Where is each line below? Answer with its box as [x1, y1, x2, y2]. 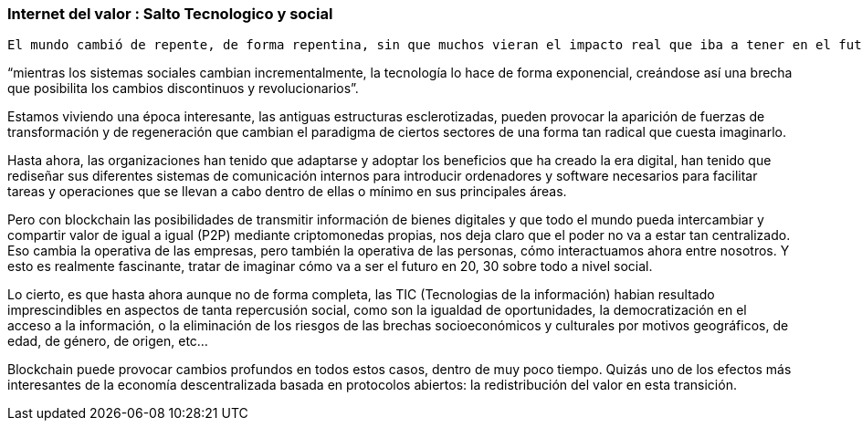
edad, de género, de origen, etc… [7, 333, 208, 350]
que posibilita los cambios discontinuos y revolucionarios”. [7, 80, 359, 97]
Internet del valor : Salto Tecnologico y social [7, 5, 333, 23]
